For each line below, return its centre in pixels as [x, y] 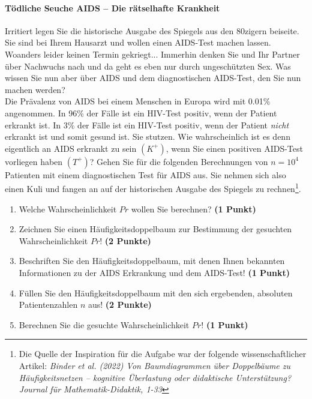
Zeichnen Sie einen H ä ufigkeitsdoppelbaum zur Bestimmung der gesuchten [155, 229]
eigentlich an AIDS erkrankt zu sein [71, 148]
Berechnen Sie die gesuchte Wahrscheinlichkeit [104, 324]
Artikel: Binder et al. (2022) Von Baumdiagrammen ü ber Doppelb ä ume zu [155, 365]
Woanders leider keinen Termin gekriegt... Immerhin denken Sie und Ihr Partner [152, 54]
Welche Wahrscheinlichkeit [68, 208]
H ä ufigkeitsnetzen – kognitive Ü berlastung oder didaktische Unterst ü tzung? [155, 377]
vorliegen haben [34, 161]
